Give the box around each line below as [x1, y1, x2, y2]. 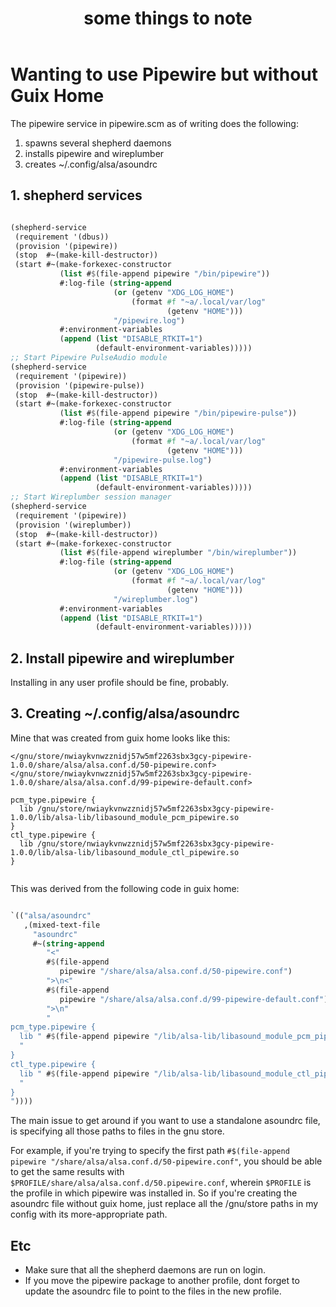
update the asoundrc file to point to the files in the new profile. [24, 1285, 282, 1297]
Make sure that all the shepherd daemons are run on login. [24, 1264, 267, 1276]
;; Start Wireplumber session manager [10, 492, 172, 502]
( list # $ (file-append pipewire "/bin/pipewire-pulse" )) [59, 408, 298, 419]
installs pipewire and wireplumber [24, 147, 165, 159]
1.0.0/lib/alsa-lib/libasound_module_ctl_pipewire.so [10, 847, 240, 857]
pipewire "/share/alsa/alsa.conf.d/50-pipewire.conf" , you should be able [10, 1155, 323, 1167]
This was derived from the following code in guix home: [10, 882, 240, 894]
